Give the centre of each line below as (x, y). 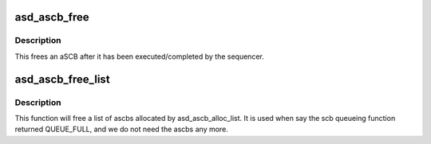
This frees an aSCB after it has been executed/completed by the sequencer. (140, 56)
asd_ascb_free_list (63, 79)
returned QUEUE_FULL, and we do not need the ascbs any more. (122, 129)
